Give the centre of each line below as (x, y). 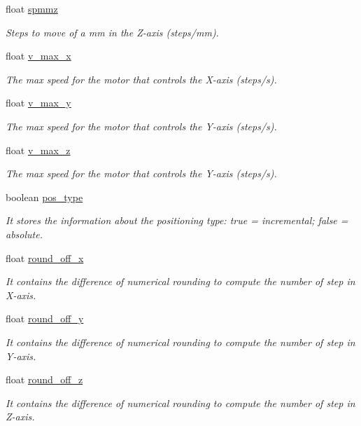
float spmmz (32, 8)
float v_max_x (38, 56)
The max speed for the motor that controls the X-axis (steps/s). (141, 79)
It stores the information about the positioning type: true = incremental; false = (177, 220)
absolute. (24, 234)
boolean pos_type (44, 197)
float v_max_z (38, 150)
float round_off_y (45, 318)
